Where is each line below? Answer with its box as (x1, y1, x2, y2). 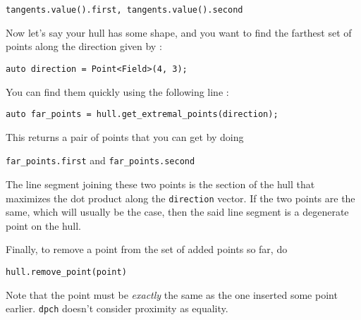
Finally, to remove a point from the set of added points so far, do (6, 242, 288, 257)
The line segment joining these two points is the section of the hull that (6, 177, 315, 191)
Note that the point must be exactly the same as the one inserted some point (6, 287, 338, 302)
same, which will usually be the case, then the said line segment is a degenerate (6, 204, 349, 219)
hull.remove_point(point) (6, 267, 127, 278)
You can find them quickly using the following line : (6, 84, 229, 99)
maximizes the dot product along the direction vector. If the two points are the (6, 190, 355, 205)
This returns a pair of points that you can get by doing (6, 129, 244, 144)
